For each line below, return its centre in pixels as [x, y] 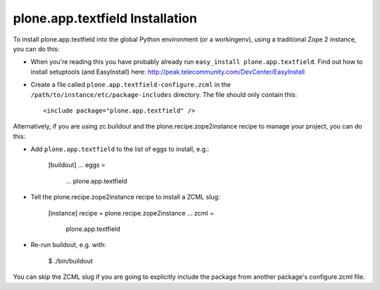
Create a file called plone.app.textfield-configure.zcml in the [131, 85]
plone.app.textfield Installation [105, 18]
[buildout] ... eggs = [77, 165]
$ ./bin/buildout [70, 261]
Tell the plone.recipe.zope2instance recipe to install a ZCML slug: [125, 197]
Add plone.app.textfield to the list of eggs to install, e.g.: [120, 149]
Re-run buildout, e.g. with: [69, 245]
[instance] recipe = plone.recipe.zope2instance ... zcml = [131, 213]
